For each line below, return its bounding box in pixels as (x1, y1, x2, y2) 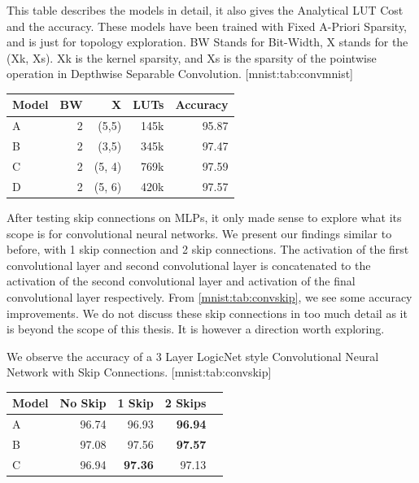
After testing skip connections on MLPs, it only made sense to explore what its (7, 208, 402, 225)
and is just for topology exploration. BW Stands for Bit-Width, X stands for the (7, 33, 408, 50)
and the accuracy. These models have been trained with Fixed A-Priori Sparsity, (7, 17, 407, 34)
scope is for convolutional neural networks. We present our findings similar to (7, 224, 392, 241)
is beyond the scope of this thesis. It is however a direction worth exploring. (7, 320, 385, 337)
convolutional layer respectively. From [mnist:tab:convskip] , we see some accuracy (7, 288, 412, 305)
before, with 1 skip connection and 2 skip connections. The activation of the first (7, 241, 409, 258)
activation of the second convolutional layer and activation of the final (7, 272, 356, 289)
